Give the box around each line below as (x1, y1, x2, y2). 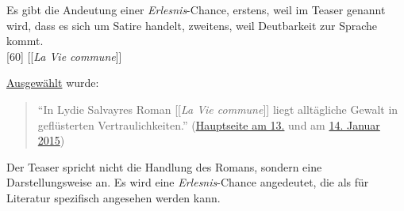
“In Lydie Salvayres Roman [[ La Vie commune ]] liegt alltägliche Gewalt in (37, 100, 398, 117)
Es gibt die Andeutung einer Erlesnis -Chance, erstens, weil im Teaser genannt (6, 2, 386, 17)
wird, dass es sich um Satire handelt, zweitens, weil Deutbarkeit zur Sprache (6, 17, 378, 33)
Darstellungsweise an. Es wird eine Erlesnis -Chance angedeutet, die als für (6, 174, 369, 190)
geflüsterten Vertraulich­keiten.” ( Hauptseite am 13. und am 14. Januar (37, 116, 380, 133)
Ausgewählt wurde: (6, 74, 99, 91)
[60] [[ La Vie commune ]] (6, 47, 122, 64)
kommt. (6, 32, 44, 49)
